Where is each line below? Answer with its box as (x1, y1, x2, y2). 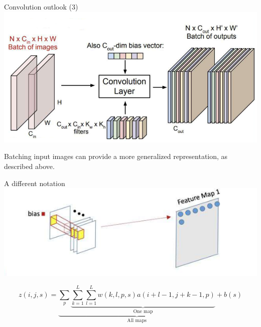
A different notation (4, 178, 65, 188)
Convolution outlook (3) (4, 2, 78, 12)
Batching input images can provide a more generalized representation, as (4, 151, 228, 161)
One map (133, 308, 153, 314)
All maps (127, 318, 147, 323)
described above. (4, 161, 55, 172)
